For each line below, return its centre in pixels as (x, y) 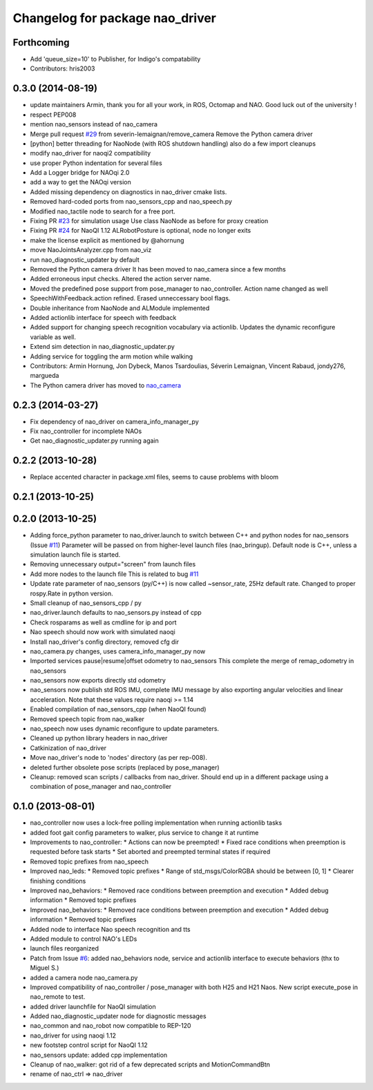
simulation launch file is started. (75, 554)
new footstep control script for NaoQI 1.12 (89, 1045)
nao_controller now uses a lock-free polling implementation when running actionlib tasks (156, 823)
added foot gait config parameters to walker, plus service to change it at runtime (144, 832)
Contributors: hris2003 (63, 68)
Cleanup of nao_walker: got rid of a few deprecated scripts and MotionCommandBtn (150, 1064)
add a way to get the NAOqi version (80, 182)
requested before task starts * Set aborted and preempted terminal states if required (150, 852)
